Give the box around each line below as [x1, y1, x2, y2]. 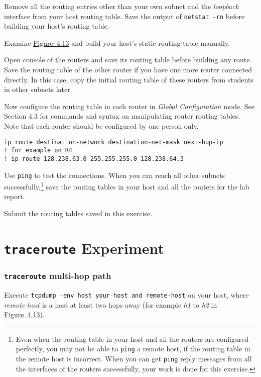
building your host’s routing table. [4, 21, 109, 31]
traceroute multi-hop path [4, 269, 111, 282]
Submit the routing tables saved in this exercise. [4, 208, 153, 219]
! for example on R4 [4, 147, 73, 154]
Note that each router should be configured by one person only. [4, 121, 199, 131]
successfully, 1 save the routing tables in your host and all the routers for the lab [4, 180, 249, 192]
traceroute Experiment [4, 237, 165, 258]
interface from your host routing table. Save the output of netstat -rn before [4, 11, 245, 21]
